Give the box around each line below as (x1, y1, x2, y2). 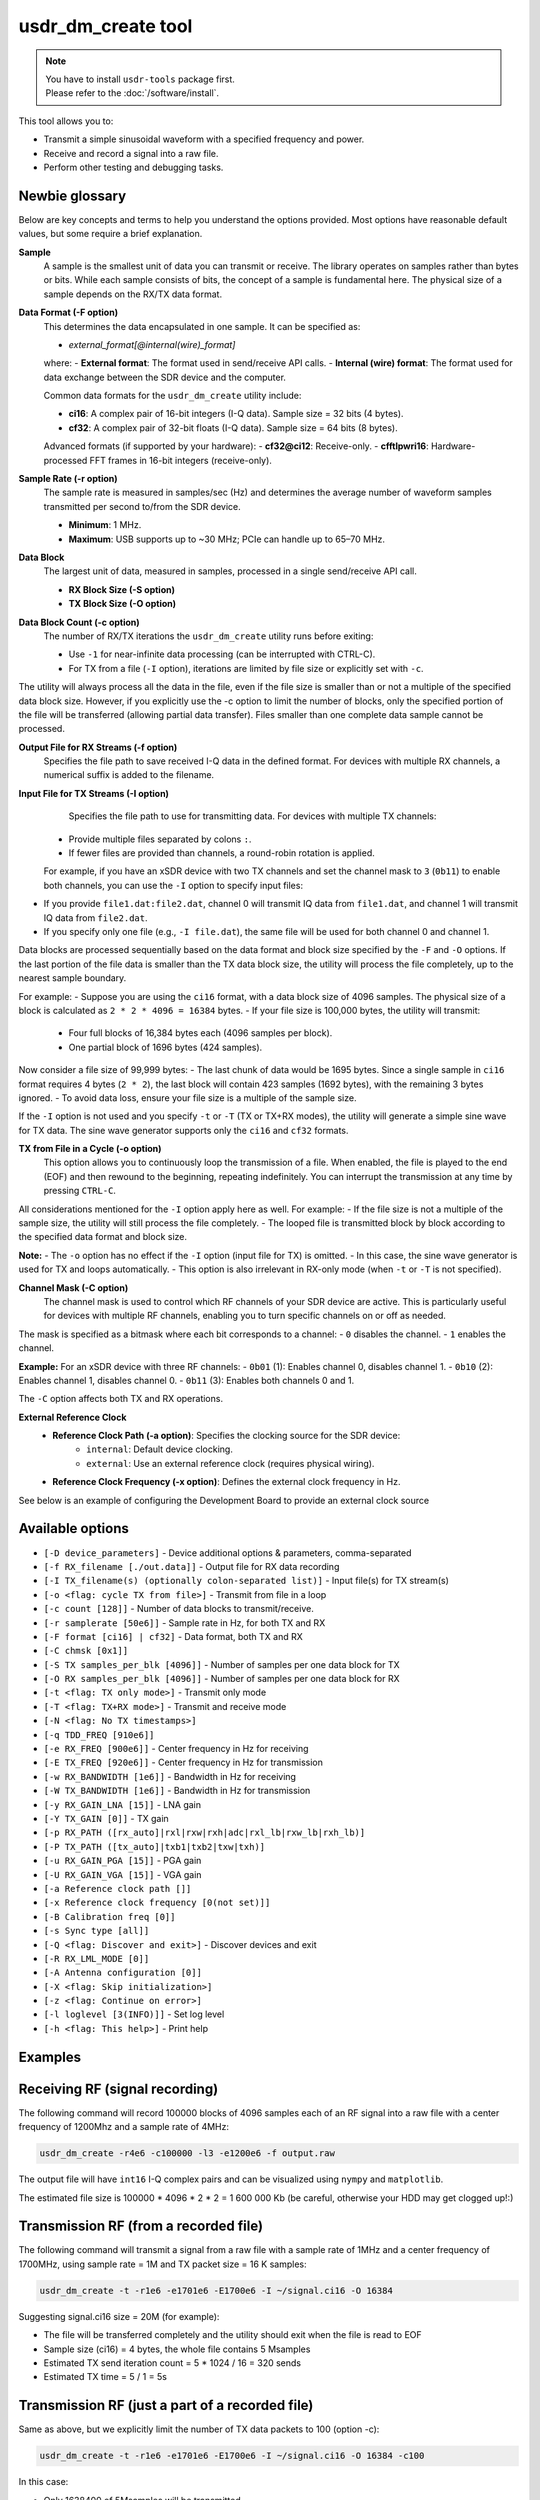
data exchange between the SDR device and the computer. (43, 371, 287, 383)
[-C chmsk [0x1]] (43, 1645, 129, 1657)
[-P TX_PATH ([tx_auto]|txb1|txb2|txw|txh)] (43, 1841, 266, 1852)
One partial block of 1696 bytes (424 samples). (68, 1041, 263, 1053)
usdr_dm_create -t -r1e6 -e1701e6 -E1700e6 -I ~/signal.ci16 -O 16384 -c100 (39, 2450, 425, 2462)
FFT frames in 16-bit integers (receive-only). (89, 454, 272, 466)
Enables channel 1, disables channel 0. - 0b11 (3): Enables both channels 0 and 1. (18, 1374, 355, 1386)
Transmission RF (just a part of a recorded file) (18, 2397, 314, 2414)
